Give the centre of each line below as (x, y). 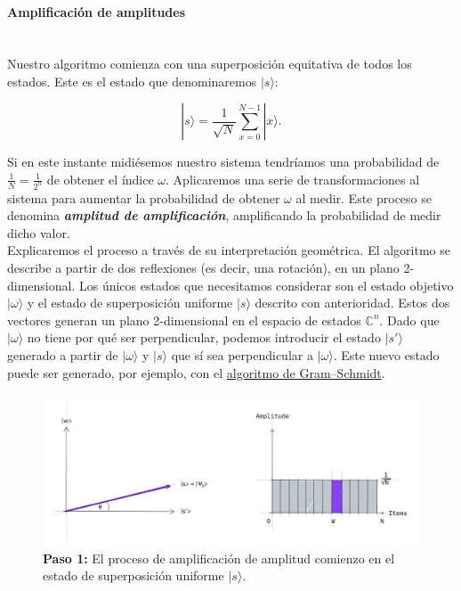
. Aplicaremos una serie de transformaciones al (293, 179)
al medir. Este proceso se (364, 197)
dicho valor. (39, 232)
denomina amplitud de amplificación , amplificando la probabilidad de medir (224, 215)
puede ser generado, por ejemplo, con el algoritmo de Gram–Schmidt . (196, 372)
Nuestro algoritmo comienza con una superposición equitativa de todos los (210, 63)
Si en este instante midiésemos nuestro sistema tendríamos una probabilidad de (223, 162)
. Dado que (409, 320)
